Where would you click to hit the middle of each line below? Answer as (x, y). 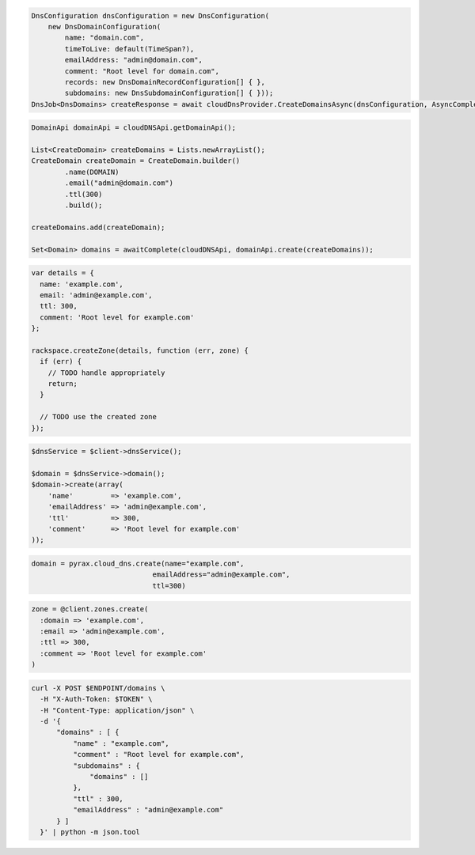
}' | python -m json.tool (90, 832)
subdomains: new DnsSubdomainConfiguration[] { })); (169, 93)
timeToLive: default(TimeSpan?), (129, 49)
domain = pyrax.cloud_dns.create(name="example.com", (138, 563)
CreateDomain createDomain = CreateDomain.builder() (136, 161)
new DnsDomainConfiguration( (104, 26)
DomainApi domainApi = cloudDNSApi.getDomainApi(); (134, 128)
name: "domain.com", (104, 38)
